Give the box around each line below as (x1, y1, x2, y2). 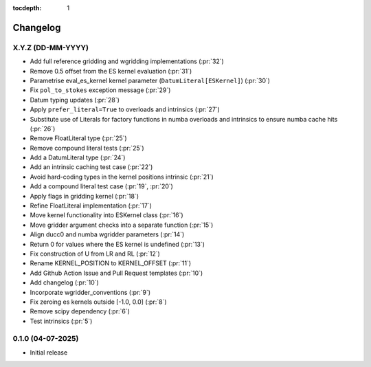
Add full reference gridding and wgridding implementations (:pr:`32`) (30, 57, 225, 65)
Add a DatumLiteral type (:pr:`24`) (30, 153, 126, 162)
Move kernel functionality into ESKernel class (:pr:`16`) (30, 211, 183, 219)
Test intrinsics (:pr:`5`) (30, 317, 93, 325)
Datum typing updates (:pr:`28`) (30, 96, 120, 104)
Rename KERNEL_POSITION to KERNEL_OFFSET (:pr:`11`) (30, 259, 192, 267)
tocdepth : (12, 4, 42, 12)
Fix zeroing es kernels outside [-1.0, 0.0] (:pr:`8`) (30, 298, 167, 306)
